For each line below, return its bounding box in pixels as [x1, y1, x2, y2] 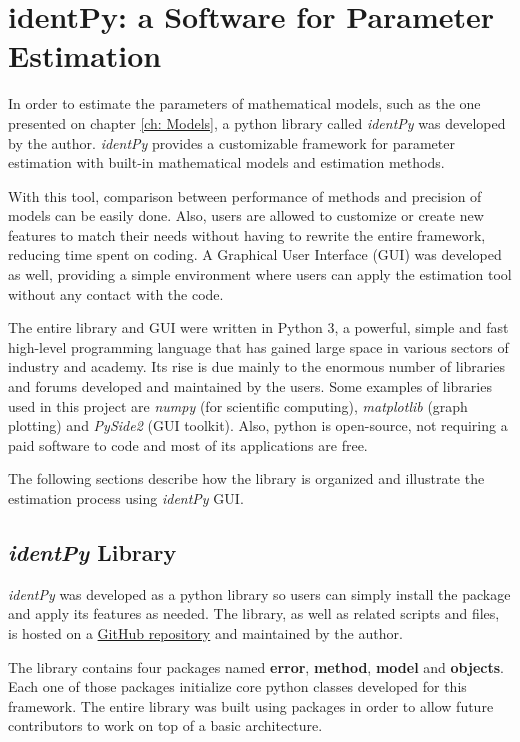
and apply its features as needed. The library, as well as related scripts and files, [8, 603, 500, 624]
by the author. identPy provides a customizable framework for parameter [8, 132, 455, 153]
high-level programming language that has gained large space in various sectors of [8, 336, 509, 357]
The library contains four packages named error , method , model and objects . [8, 656, 504, 677]
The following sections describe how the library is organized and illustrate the [8, 468, 485, 489]
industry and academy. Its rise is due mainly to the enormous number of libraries [8, 356, 505, 377]
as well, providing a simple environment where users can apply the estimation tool [8, 264, 512, 285]
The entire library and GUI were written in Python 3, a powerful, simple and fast [8, 317, 509, 338]
